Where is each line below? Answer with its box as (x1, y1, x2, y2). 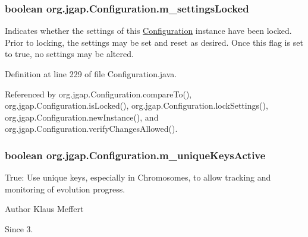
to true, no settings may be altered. (5, 48, 134, 60)
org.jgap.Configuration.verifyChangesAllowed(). (5, 122, 178, 135)
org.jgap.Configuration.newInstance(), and (5, 110, 159, 123)
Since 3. (5, 222, 33, 235)
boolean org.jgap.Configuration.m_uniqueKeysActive (5, 147, 266, 162)
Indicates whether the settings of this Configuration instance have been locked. (5, 24, 292, 37)
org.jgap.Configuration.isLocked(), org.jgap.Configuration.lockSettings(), (5, 99, 268, 112)
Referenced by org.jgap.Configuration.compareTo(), (5, 87, 192, 100)
